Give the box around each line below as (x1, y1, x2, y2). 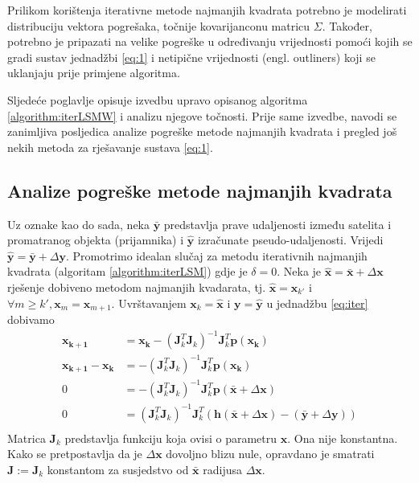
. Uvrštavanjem (111, 294, 187, 311)
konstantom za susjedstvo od (47, 460, 189, 477)
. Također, (322, 17, 372, 34)
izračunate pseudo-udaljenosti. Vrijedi (197, 231, 384, 248)
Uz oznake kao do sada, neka (7, 215, 150, 232)
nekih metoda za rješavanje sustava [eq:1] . (7, 138, 213, 155)
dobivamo (7, 310, 55, 327)
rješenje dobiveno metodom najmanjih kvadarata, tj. (7, 278, 266, 295)
